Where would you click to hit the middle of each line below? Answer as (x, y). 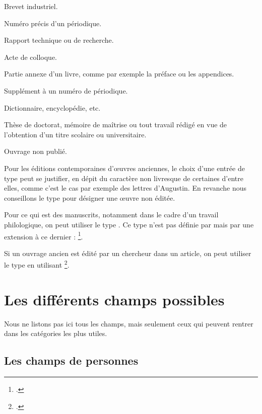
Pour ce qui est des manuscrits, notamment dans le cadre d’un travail (111, 215)
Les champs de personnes (71, 360)
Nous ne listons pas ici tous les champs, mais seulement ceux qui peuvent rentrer (129, 323)
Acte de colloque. (30, 57)
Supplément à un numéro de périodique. (66, 90)
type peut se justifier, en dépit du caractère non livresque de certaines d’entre (124, 178)
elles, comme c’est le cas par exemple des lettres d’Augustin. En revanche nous (125, 188)
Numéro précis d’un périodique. (53, 23)
